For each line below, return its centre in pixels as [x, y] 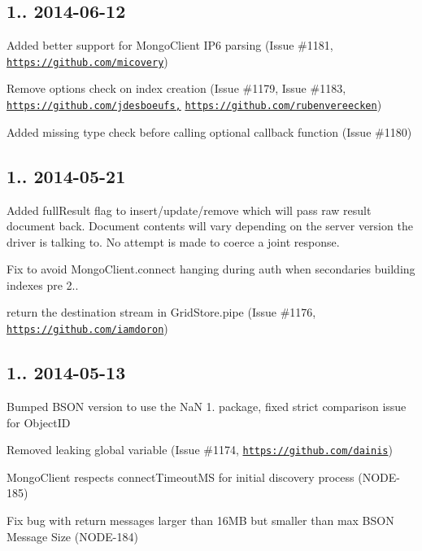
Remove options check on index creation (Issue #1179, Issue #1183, [176, 88]
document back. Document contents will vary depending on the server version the [210, 226]
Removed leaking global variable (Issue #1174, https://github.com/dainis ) [200, 450]
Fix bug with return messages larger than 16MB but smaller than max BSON [200, 520]
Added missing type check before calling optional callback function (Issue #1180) [209, 131]
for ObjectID [39, 422]
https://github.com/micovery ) [87, 61]
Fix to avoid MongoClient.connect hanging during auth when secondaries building [211, 269]
